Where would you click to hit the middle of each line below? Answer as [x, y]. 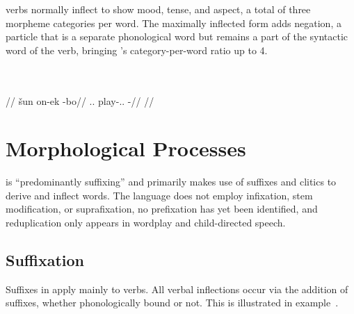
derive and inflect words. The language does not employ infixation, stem [159, 195]
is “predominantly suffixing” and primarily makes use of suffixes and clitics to [171, 182]
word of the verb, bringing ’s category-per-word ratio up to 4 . [137, 50]
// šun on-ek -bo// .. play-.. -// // [80, 100]
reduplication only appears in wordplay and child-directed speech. [146, 223]
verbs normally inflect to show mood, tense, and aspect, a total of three [158, 9]
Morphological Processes [126, 148]
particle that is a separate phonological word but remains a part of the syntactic [177, 36]
